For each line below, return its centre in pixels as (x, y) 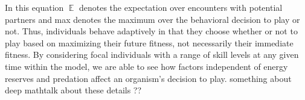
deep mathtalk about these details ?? (73, 90)
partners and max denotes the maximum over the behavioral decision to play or (152, 19)
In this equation (34, 7)
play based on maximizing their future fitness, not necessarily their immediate (149, 42)
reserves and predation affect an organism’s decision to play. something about (148, 78)
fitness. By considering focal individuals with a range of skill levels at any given (152, 55)
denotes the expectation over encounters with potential (181, 7)
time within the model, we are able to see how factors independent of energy (146, 66)
